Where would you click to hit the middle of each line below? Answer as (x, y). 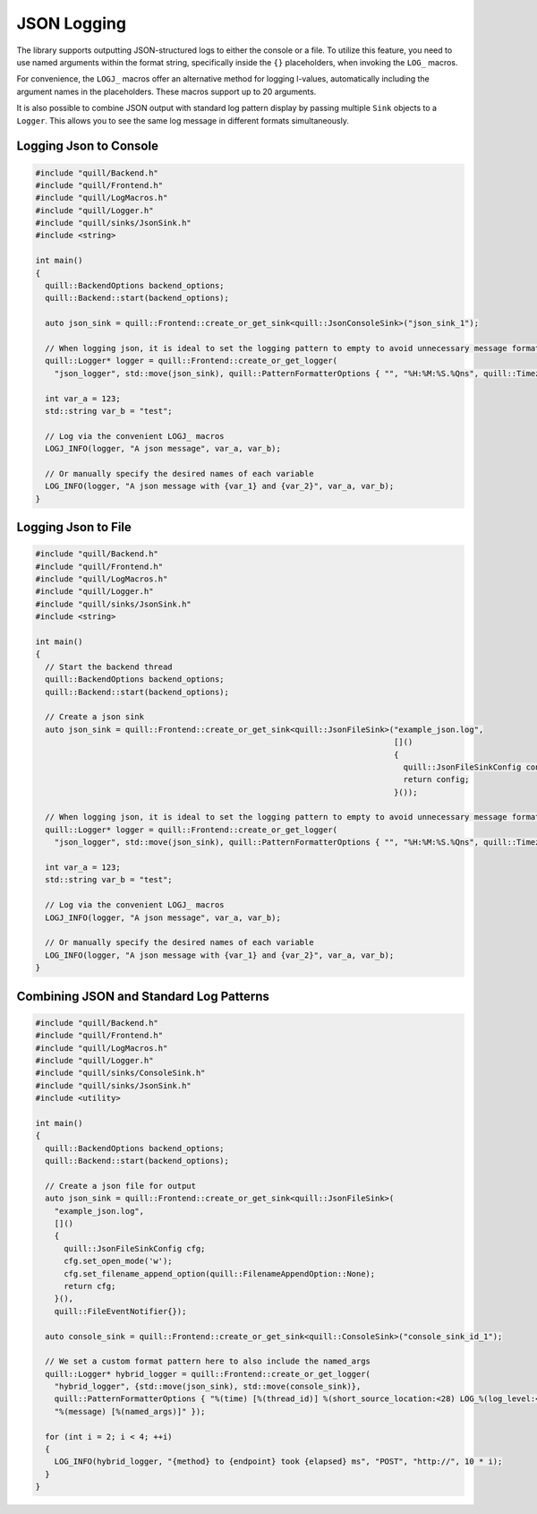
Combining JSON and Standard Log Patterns (143, 996)
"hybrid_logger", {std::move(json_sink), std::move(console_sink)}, (208, 1387)
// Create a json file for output (121, 1186)
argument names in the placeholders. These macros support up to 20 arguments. (166, 91)
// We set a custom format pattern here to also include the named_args (208, 1361)
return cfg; (90, 1286)
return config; (436, 780)
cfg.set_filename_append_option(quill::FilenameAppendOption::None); (220, 1273)
